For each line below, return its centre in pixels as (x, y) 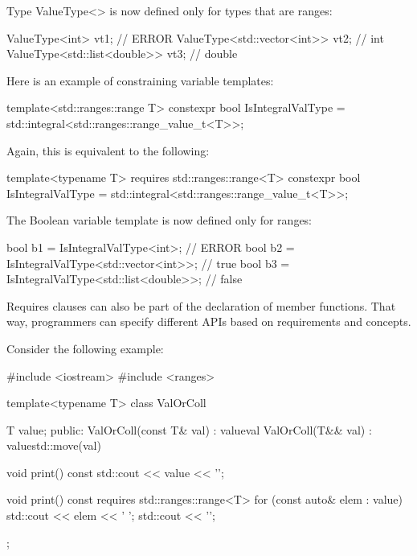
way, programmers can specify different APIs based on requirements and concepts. (209, 321)
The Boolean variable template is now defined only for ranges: (159, 220)
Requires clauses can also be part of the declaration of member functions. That (201, 305)
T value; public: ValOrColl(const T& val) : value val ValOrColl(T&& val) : (189, 429)
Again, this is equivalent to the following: (108, 150)
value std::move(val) (54, 445)
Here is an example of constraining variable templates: (140, 80)
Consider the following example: (85, 348)
